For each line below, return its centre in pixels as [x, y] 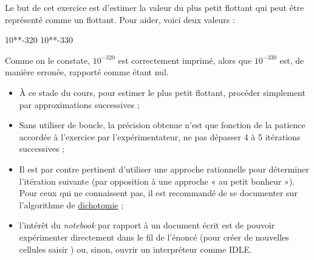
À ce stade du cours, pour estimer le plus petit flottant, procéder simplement [162, 92]
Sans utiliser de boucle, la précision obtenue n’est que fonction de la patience [162, 125]
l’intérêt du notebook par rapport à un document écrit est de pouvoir [147, 225]
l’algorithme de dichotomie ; [71, 204]
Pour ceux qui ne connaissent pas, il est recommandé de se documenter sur [158, 193]
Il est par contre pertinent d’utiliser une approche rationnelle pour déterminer [164, 169]
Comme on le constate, [48, 60]
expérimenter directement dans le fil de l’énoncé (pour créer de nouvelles [154, 237]
